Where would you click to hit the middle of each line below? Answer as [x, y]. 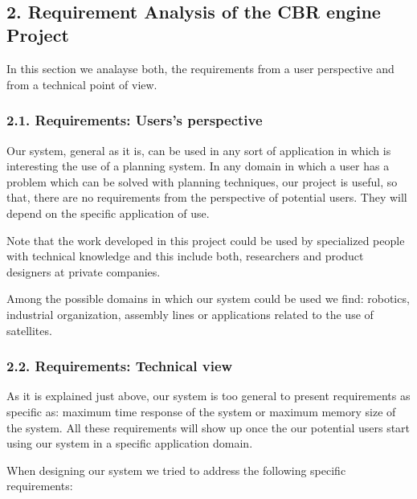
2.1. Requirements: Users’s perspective [135, 120]
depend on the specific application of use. [108, 213]
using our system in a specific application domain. [130, 443]
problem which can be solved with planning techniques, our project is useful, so [202, 181]
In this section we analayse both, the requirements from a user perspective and [200, 69]
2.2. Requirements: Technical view [120, 366]
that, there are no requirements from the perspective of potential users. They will [207, 197]
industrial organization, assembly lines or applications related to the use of [190, 314]
